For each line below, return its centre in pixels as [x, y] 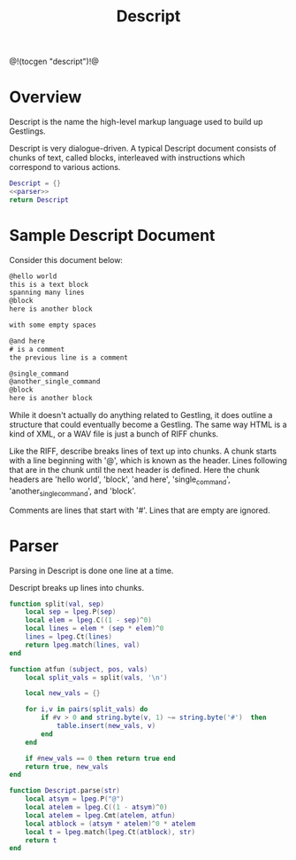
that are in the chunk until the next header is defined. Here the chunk [135, 470]
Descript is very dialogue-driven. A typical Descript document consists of [143, 149]
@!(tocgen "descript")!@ [54, 62]
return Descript [39, 200]
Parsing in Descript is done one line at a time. [91, 570]
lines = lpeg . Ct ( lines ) [69, 637]
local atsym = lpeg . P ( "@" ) [75, 799]
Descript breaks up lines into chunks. [77, 587]
